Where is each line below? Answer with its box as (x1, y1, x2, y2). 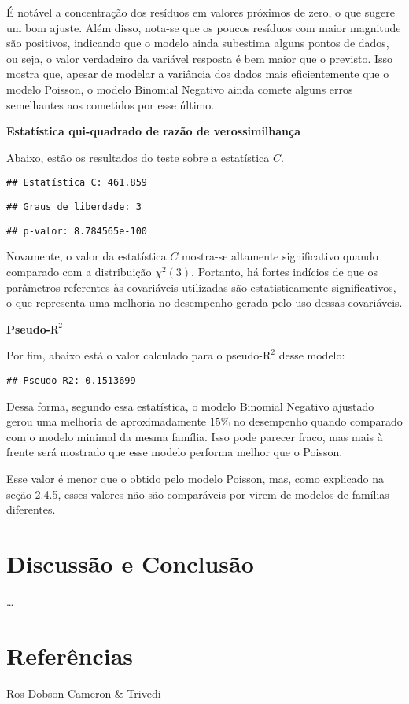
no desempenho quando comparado (234, 413, 403, 429)
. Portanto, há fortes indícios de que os (191, 263, 378, 279)
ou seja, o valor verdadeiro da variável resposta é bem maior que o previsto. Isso (6, 50, 393, 66)
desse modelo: (278, 347, 345, 363)
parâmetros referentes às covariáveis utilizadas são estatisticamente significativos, (6, 278, 396, 295)
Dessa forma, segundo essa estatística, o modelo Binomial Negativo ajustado (6, 397, 374, 414)
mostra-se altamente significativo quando (181, 248, 378, 264)
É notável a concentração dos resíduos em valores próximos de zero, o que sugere (6, 4, 395, 20)
